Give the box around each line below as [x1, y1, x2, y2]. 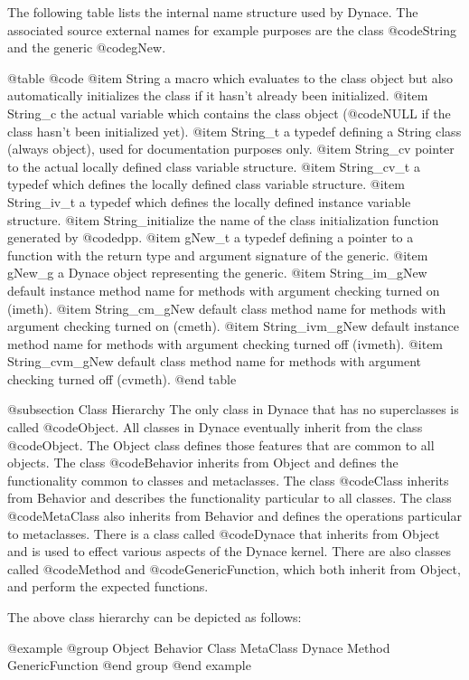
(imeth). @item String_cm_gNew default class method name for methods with [7, 298, 446, 317]
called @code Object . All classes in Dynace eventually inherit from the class [7, 418, 423, 437]
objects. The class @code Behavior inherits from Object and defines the [7, 453, 399, 472]
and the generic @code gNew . [7, 38, 166, 57]
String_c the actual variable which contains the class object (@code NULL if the [7, 103, 451, 122]
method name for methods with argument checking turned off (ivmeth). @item [7, 334, 444, 353]
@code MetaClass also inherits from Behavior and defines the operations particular [7, 506, 462, 525]
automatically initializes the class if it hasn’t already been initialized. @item [7, 86, 428, 105]
